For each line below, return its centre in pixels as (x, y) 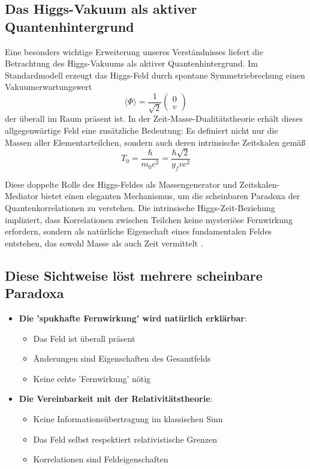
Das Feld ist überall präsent (84, 338)
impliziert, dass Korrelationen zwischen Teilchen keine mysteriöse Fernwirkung (149, 219)
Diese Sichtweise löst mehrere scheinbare (134, 275)
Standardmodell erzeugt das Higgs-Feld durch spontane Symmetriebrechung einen (155, 75)
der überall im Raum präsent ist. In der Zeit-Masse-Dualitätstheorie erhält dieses (154, 118)
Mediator (22, 196)
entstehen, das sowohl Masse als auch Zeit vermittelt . (104, 243)
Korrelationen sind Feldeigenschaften (101, 459)
